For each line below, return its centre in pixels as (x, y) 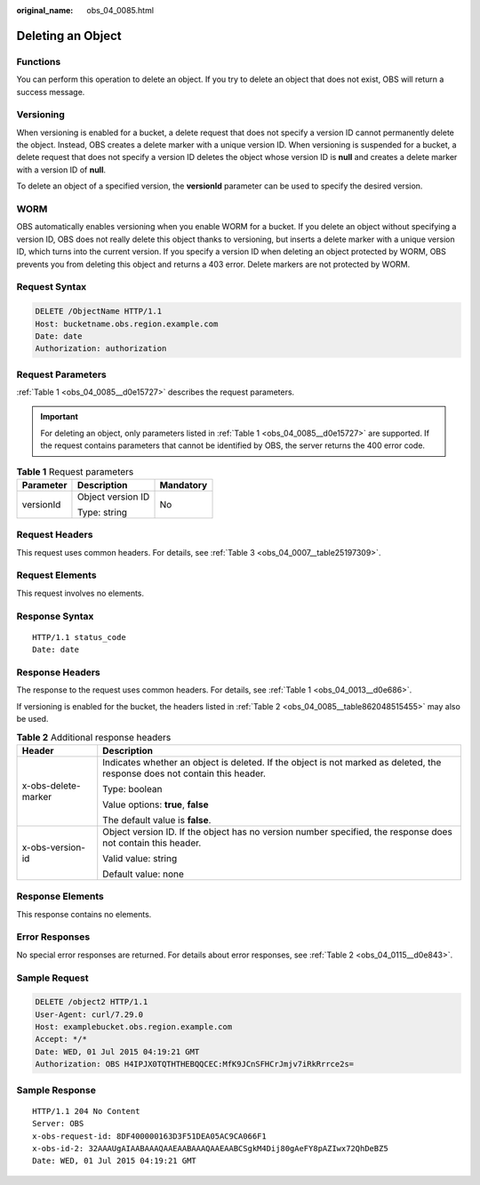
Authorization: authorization (101, 348)
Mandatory (184, 484)
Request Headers (55, 535)
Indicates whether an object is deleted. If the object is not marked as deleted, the (272, 762)
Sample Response (56, 1090)
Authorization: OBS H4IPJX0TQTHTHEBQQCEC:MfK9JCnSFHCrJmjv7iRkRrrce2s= (195, 1064)
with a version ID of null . (61, 170)
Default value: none (143, 874)
